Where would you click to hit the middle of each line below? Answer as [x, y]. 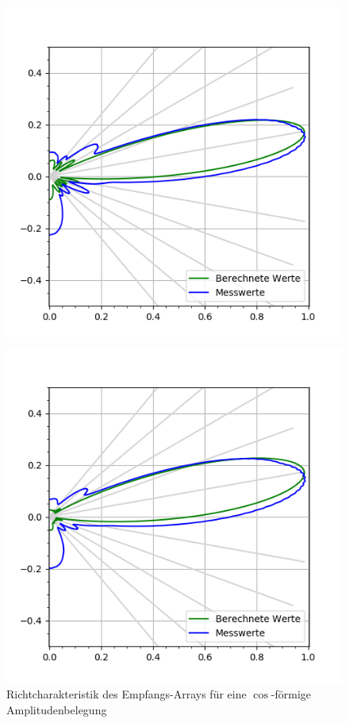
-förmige [291, 694]
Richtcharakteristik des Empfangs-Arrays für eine [127, 694]
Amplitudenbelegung [57, 709]
